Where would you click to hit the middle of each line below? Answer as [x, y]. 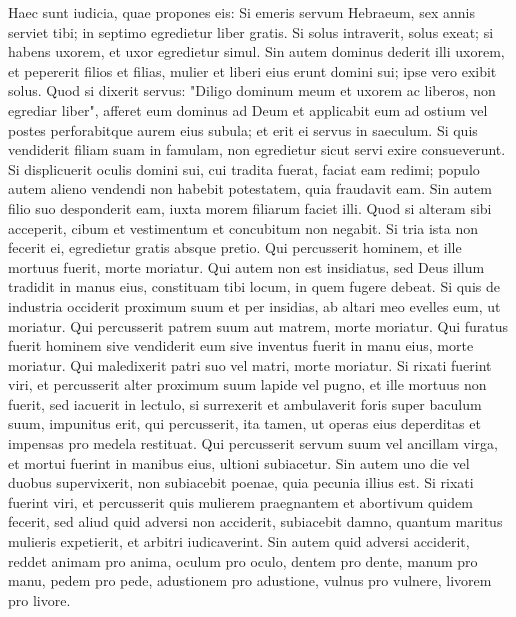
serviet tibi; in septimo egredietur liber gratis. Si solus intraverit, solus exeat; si [251, 31]
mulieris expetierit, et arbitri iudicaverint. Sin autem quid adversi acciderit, [239, 541]
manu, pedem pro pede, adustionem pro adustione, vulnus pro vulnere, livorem [250, 580]
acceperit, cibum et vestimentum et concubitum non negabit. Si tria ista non [243, 227]
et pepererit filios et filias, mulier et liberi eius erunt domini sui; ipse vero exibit [252, 70]
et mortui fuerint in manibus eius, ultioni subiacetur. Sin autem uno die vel [239, 462]
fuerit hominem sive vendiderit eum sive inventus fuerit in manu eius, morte [241, 345]
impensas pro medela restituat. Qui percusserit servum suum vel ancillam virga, [253, 443]
